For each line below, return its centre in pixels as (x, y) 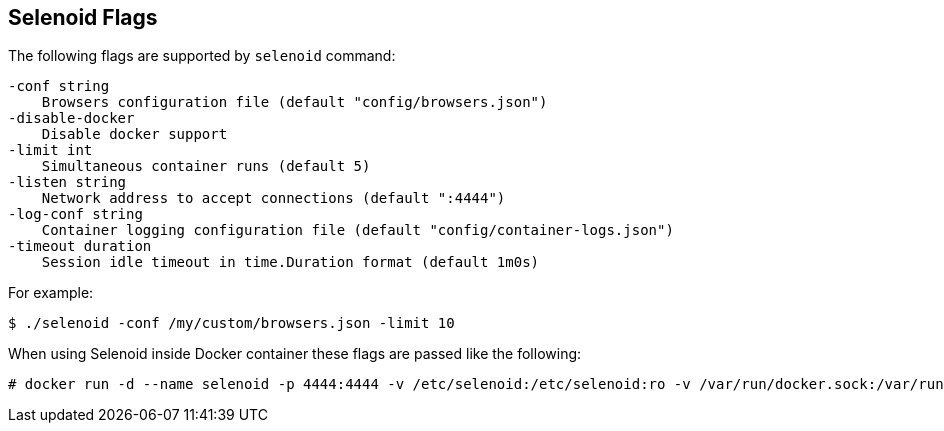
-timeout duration (80, 246)
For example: (51, 293)
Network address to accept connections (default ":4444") (273, 198)
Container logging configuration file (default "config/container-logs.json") (357, 230)
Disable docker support (134, 134)
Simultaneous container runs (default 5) (206, 166)
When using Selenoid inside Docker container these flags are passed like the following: (295, 354)
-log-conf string (75, 214)
